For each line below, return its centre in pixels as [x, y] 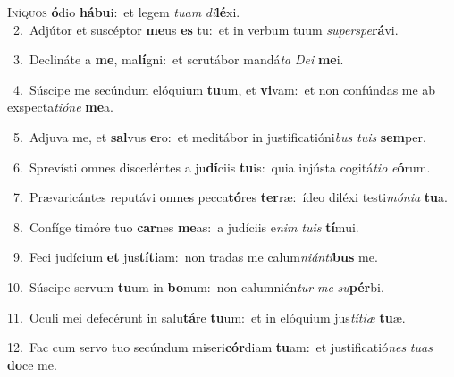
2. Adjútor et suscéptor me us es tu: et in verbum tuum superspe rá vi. [206, 29]
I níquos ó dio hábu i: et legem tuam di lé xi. [124, 12]
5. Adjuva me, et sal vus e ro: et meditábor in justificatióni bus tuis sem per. [219, 136]
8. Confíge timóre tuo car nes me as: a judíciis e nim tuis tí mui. [186, 226]
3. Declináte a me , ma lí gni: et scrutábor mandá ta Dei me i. [178, 59]
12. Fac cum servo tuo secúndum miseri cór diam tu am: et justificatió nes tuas [220, 347]
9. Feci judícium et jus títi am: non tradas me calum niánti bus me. [195, 257]
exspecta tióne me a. [60, 107]
